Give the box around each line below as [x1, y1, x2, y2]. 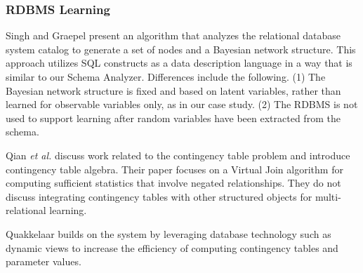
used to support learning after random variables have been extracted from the [6, 110, 341, 125]
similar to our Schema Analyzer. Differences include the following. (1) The [6, 69, 326, 84]
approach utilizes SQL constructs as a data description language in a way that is [6, 55, 352, 70]
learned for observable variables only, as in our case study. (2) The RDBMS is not [6, 97, 358, 112]
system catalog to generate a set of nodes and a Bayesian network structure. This [6, 41, 356, 56]
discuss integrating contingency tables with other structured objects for [6, 189, 312, 204]
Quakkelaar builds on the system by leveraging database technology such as [6, 226, 331, 241]
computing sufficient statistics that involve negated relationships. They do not [6, 175, 341, 190]
